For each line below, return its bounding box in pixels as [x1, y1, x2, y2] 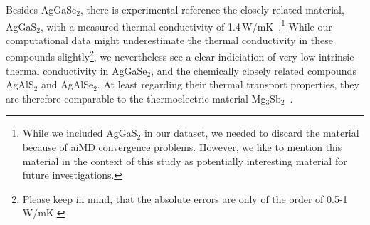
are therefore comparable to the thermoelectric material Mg [6, 90, 266, 105]
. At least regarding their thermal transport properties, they [97, 77, 359, 92]
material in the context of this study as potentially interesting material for [22, 153, 347, 168]
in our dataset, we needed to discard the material [144, 125, 359, 140]
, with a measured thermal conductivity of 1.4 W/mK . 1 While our [40, 16, 332, 33]
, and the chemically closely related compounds [151, 63, 356, 78]
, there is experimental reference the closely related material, [80, 2, 344, 16]
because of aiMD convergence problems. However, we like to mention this [22, 140, 342, 155]
